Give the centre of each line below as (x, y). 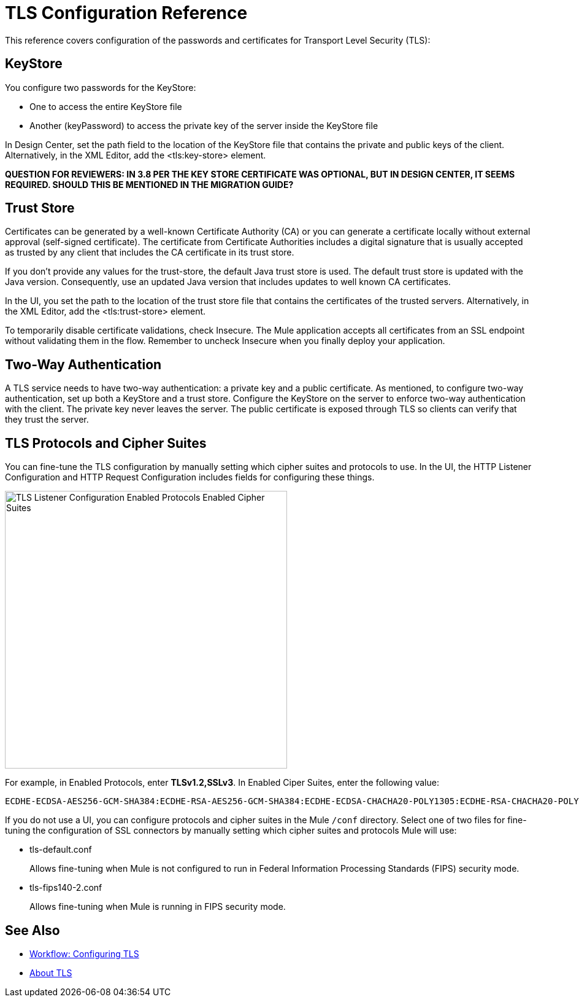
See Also (33, 930)
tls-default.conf (61, 850)
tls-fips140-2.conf (66, 888)
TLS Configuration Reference (126, 13)
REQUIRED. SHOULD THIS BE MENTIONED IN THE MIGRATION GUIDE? (149, 184)
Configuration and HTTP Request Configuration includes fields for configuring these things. (190, 477)
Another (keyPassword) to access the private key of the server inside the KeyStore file (204, 125)
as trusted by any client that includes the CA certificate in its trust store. (150, 252)
